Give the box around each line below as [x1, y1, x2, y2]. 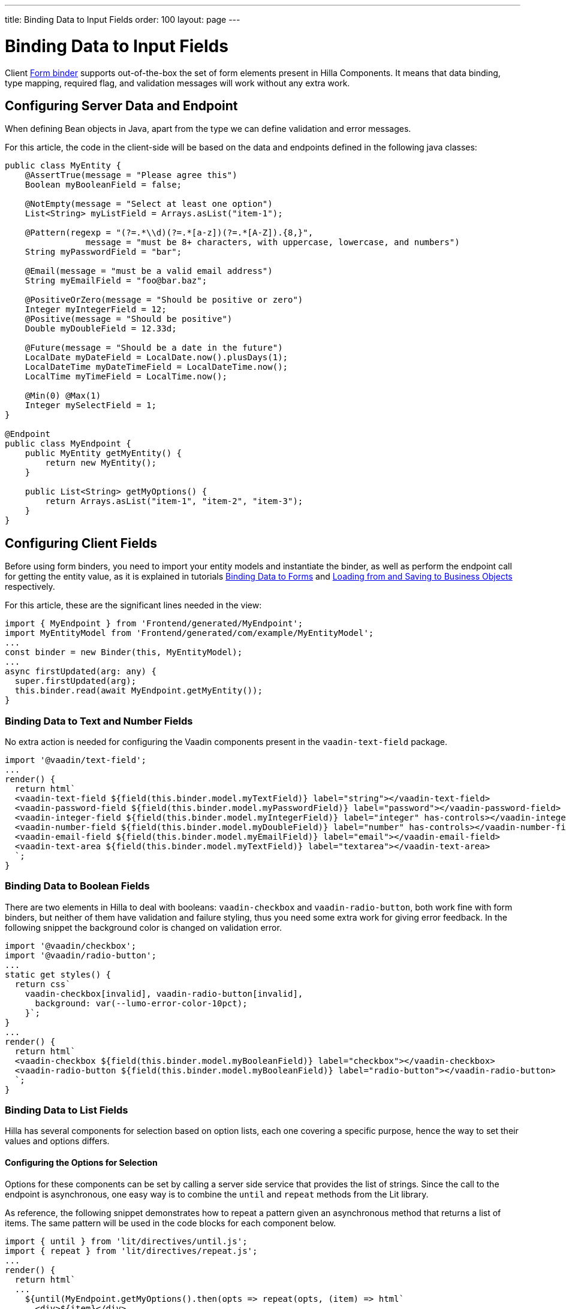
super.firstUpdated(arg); [14, 676, 137, 686]
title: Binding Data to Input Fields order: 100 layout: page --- [5, 14, 240, 25]
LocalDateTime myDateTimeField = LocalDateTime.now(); [25, 362, 288, 372]
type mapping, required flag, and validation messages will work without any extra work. [5, 77, 350, 88]
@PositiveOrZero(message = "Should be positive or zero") [25, 295, 303, 305]
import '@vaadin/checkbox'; [5, 940, 137, 951]
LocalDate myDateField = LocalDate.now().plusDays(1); [25, 352, 288, 363]
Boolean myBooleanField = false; [25, 180, 182, 190]
